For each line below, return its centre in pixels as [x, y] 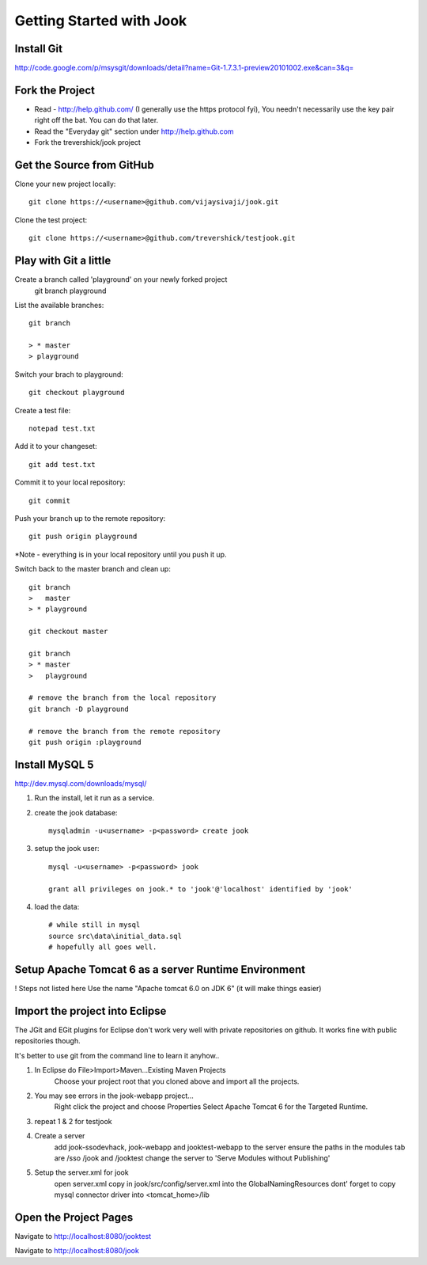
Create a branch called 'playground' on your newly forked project [121, 279]
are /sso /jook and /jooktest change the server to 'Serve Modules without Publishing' [192, 1158]
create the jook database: [76, 812]
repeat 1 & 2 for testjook [73, 1121]
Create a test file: [43, 410]
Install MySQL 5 [54, 764]
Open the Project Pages [74, 1217]
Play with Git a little [63, 261]
